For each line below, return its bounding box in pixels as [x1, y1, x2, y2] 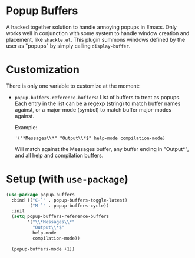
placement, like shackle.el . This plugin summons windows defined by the [6, 36, 186, 43]
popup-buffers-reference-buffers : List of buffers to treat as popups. [14, 93, 181, 100]
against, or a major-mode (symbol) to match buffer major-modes [14, 106, 172, 113]
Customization [6, 63, 80, 76]
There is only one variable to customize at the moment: [6, 82, 140, 89]
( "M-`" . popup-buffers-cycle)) [29, 203, 110, 209]
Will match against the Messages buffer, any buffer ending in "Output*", [14, 145, 189, 152]
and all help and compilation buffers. [14, 152, 104, 159]
